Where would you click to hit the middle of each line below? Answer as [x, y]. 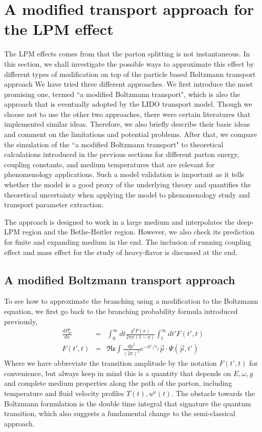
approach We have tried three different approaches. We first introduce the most [129, 84]
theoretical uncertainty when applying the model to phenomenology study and [127, 194]
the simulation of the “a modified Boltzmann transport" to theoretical [114, 144]
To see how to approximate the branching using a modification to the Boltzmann [131, 301]
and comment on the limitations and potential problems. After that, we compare [131, 134]
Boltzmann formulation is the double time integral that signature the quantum [128, 403]
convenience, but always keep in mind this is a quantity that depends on [118, 373]
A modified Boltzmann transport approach [120, 279]
